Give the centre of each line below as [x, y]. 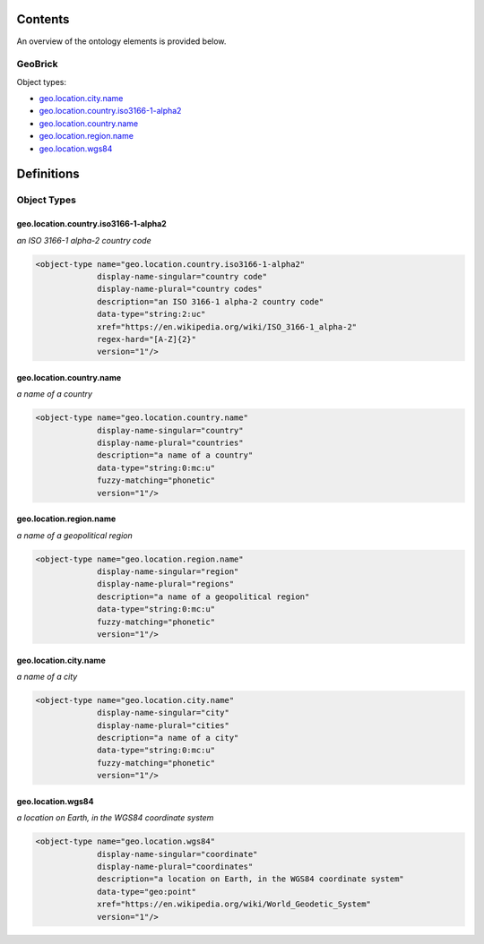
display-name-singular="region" [168, 571]
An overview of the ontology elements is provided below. [121, 41]
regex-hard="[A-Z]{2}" [147, 339]
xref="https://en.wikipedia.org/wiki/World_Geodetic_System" [234, 904]
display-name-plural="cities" [164, 725]
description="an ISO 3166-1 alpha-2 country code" [211, 301]
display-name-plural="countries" [170, 443]
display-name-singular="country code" [182, 276]
